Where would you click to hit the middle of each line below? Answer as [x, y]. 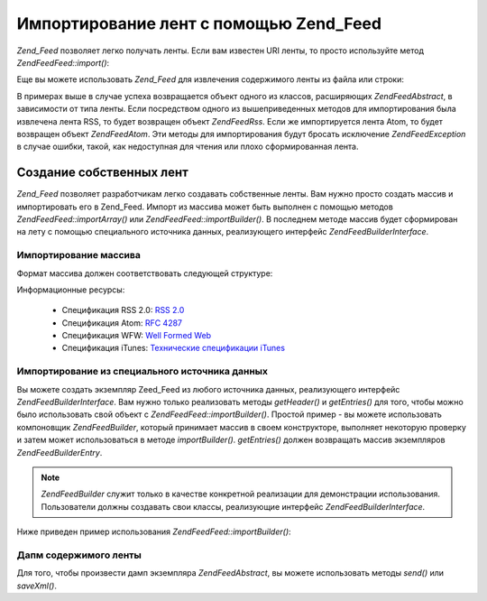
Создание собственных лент [102, 173]
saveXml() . [37, 586]
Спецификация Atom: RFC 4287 [122, 323]
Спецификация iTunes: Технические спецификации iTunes [174, 348]
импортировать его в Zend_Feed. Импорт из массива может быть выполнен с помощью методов [205, 207]
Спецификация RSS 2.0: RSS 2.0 [123, 310]
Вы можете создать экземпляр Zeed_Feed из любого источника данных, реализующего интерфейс [208, 389]
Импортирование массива [79, 255]
